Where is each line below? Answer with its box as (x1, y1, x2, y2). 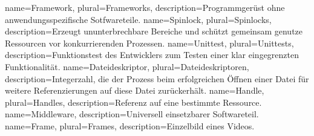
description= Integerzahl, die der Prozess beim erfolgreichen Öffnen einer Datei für (5, 72, 309, 85)
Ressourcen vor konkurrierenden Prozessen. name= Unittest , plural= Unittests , (5, 36, 294, 49)
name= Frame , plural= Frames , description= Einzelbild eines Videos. (5, 119, 255, 132)
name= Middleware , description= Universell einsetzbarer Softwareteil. (5, 108, 259, 120)
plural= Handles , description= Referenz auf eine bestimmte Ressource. (5, 96, 262, 108)
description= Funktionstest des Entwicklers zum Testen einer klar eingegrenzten (5, 48, 299, 61)
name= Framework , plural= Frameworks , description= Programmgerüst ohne (5, 1, 285, 13)
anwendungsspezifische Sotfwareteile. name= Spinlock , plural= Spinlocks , (5, 13, 272, 25)
